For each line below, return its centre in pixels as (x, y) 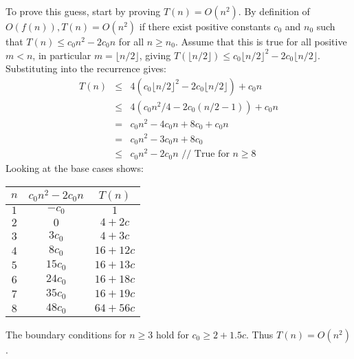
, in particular (62, 55)
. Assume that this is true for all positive (261, 41)
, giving (155, 55)
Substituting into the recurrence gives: (86, 68)
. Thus (260, 335)
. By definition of (274, 11)
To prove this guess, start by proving (83, 11)
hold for (172, 335)
